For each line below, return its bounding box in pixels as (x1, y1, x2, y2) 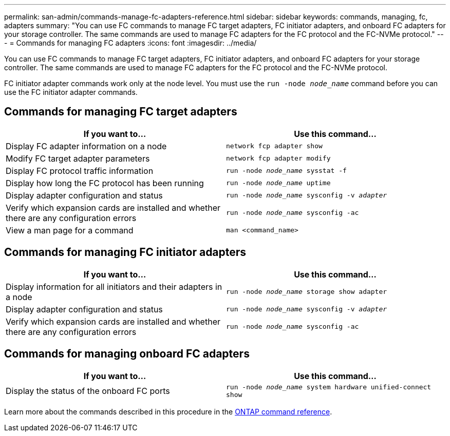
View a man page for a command (6, 225, 134, 235)
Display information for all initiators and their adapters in (6, 281, 222, 292)
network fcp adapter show (226, 142, 323, 150)
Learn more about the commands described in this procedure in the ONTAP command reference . (4, 407, 332, 416)
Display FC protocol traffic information (6, 165, 154, 176)
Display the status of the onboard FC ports (6, 385, 170, 396)
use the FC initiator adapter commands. (4, 88, 138, 96)
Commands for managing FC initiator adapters (4, 246, 247, 259)
